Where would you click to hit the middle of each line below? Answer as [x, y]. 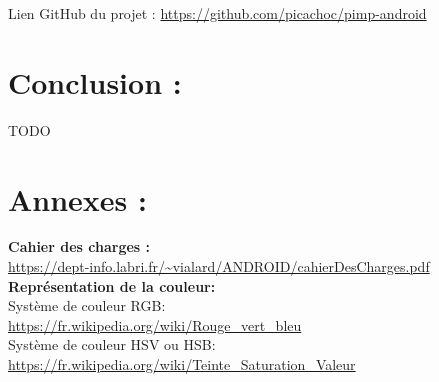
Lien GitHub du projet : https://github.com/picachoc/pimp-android [217, 13]
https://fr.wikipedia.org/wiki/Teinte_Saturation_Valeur [182, 364]
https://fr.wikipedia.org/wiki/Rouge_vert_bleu [155, 324]
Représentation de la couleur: [112, 285]
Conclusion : [95, 81]
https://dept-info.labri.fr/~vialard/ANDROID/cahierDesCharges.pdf [219, 266]
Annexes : [77, 198]
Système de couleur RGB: [87, 305]
